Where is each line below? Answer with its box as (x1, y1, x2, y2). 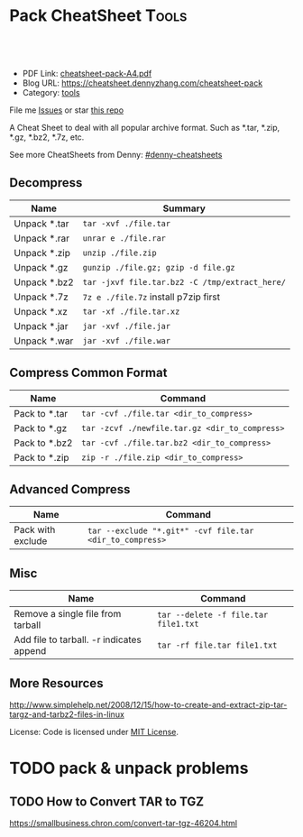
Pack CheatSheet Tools (9, 5, 188, 26)
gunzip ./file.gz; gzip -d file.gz (82, 262, 236, 272)
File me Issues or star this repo (9, 105, 124, 115)
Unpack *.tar (14, 217, 69, 230)
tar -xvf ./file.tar (82, 218, 171, 228)
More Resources (9, 676, 104, 691)
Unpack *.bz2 (14, 276, 74, 289)
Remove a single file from (14, 608, 122, 621)
